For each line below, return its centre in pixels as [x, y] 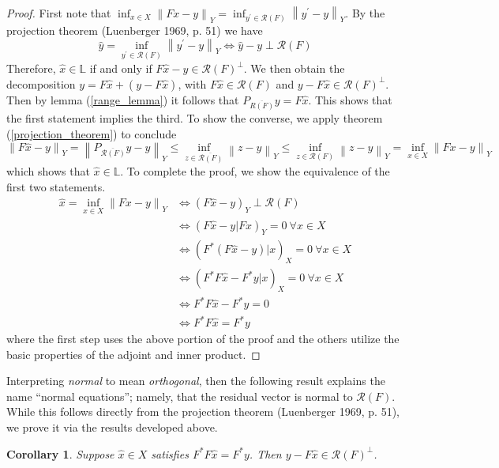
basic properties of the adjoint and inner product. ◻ [133, 354]
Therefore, [31, 68]
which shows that [48, 171]
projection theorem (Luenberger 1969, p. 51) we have [135, 30]
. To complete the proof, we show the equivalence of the [255, 171]
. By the [365, 13]
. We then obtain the [294, 68]
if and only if [121, 68]
